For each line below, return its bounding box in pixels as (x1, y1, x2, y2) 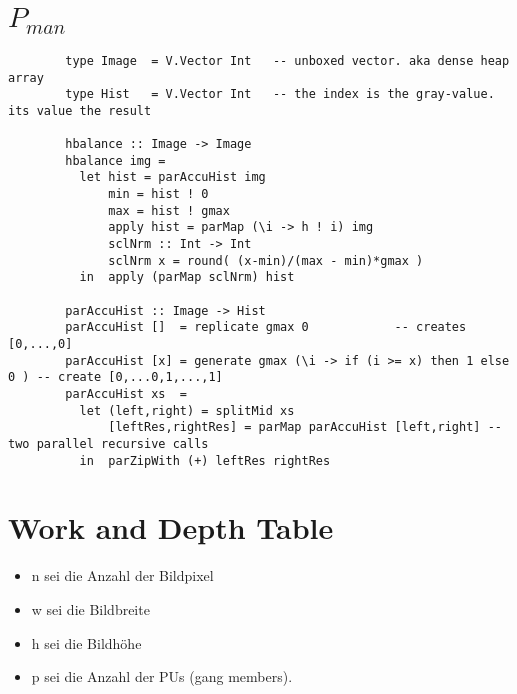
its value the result (8, 103, 152, 118)
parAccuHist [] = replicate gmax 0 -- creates (65, 320, 467, 335)
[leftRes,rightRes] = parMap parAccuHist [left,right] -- (108, 420, 502, 435)
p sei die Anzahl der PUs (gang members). (31, 666, 293, 687)
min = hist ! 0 (108, 187, 209, 202)
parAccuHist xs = (65, 386, 187, 401)
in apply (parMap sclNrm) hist (79, 270, 295, 285)
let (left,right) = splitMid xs (79, 403, 295, 418)
